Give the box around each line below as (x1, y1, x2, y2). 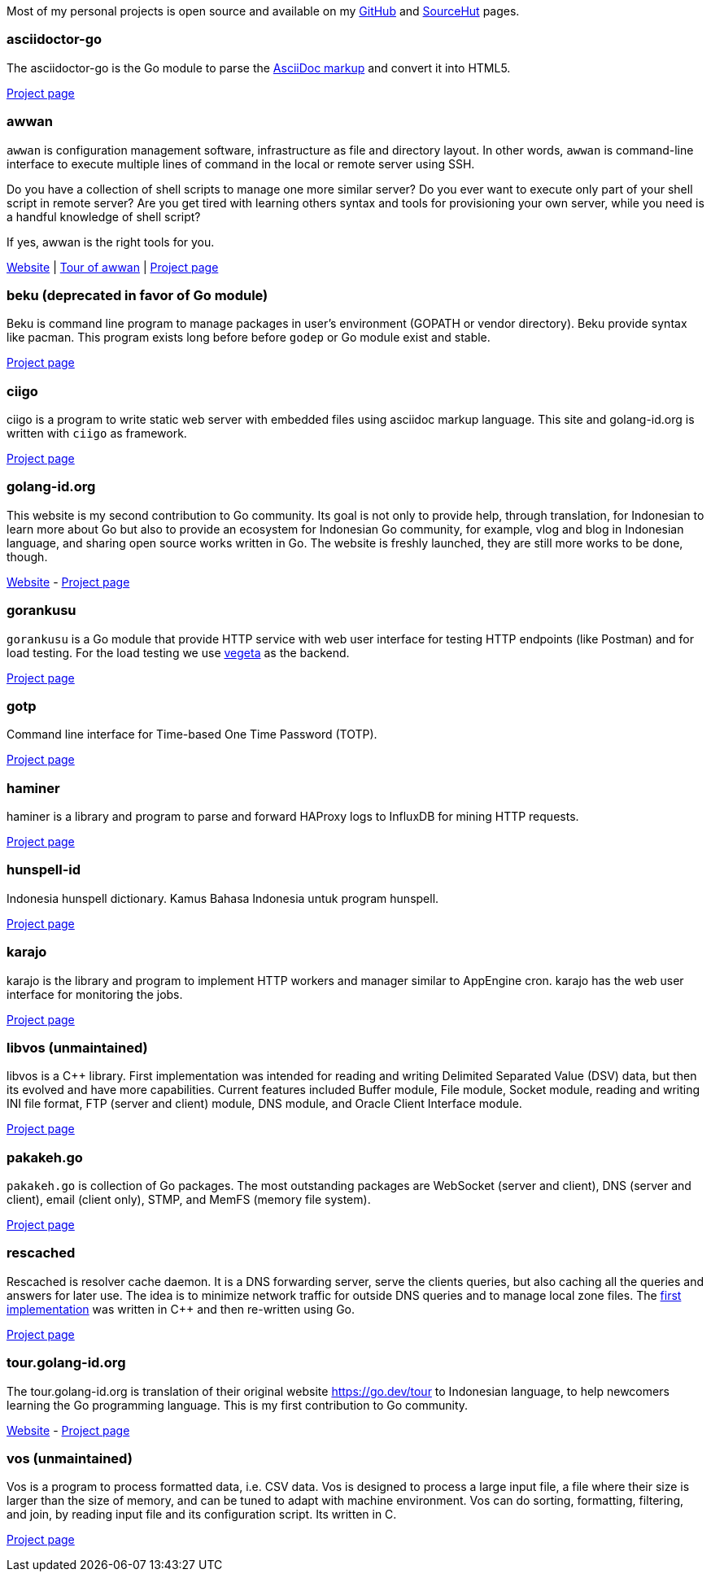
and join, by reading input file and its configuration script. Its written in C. (7, 1507, 397, 1522)
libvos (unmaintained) (7, 1039, 148, 1056)
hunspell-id (7, 861, 81, 878)
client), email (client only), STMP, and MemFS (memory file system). (7, 1192, 371, 1206)
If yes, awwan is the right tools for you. (7, 234, 215, 249)
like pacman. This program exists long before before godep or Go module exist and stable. (7, 330, 491, 345)
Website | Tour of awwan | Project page (7, 259, 219, 274)
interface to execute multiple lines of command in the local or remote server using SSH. (7, 156, 475, 171)
